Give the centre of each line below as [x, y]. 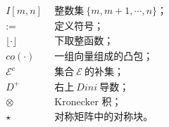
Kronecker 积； [88, 102]
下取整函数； [84, 42]
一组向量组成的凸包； [104, 57]
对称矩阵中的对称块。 [104, 117]
